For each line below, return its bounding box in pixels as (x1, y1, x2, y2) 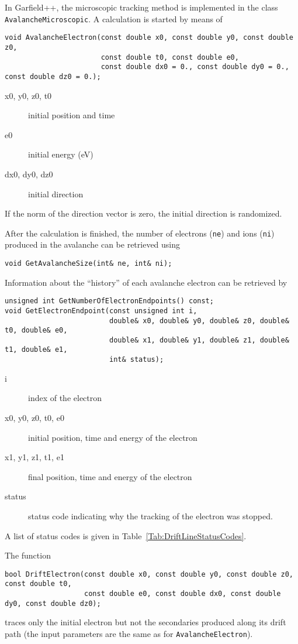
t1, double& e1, (5, 345, 68, 354)
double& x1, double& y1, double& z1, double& (109, 335, 289, 344)
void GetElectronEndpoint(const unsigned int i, (5, 306, 197, 315)
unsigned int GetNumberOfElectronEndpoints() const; (5, 297, 214, 306)
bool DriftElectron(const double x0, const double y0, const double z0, (5, 570, 293, 578)
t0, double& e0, (5, 326, 68, 335)
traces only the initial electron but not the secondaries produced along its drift (5, 616, 286, 628)
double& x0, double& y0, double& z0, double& (109, 316, 289, 325)
